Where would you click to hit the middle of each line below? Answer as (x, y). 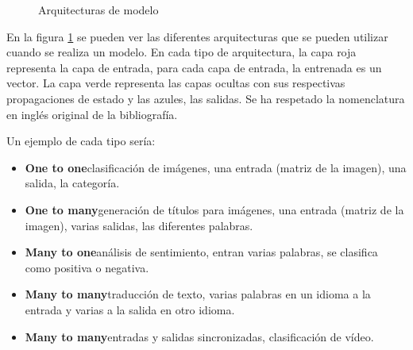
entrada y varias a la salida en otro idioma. (130, 309)
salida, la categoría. (72, 183)
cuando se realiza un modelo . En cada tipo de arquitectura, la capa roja (181, 52)
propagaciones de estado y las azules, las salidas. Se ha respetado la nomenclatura (206, 98)
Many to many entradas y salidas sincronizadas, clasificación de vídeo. (199, 336)
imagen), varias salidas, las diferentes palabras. (139, 225)
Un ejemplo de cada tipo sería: (81, 141)
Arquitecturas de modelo (98, 10)
